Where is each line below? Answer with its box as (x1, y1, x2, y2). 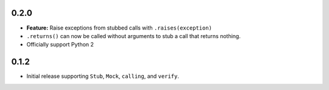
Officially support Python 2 (26, 41, 94, 48)
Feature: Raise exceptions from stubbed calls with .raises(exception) (26, 24, 213, 31)
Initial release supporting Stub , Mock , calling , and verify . (26, 72, 179, 80)
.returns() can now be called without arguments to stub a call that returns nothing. (26, 32, 241, 39)
